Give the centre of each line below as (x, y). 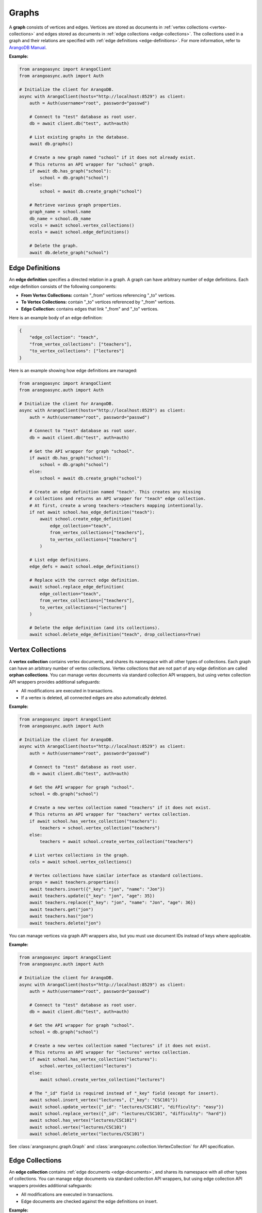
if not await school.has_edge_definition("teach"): (92, 512)
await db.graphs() (51, 144)
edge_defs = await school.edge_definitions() (84, 567)
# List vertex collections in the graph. (79, 855)
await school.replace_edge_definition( (77, 587)
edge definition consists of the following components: (63, 286)
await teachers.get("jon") (62, 909)
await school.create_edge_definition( (86, 519)
